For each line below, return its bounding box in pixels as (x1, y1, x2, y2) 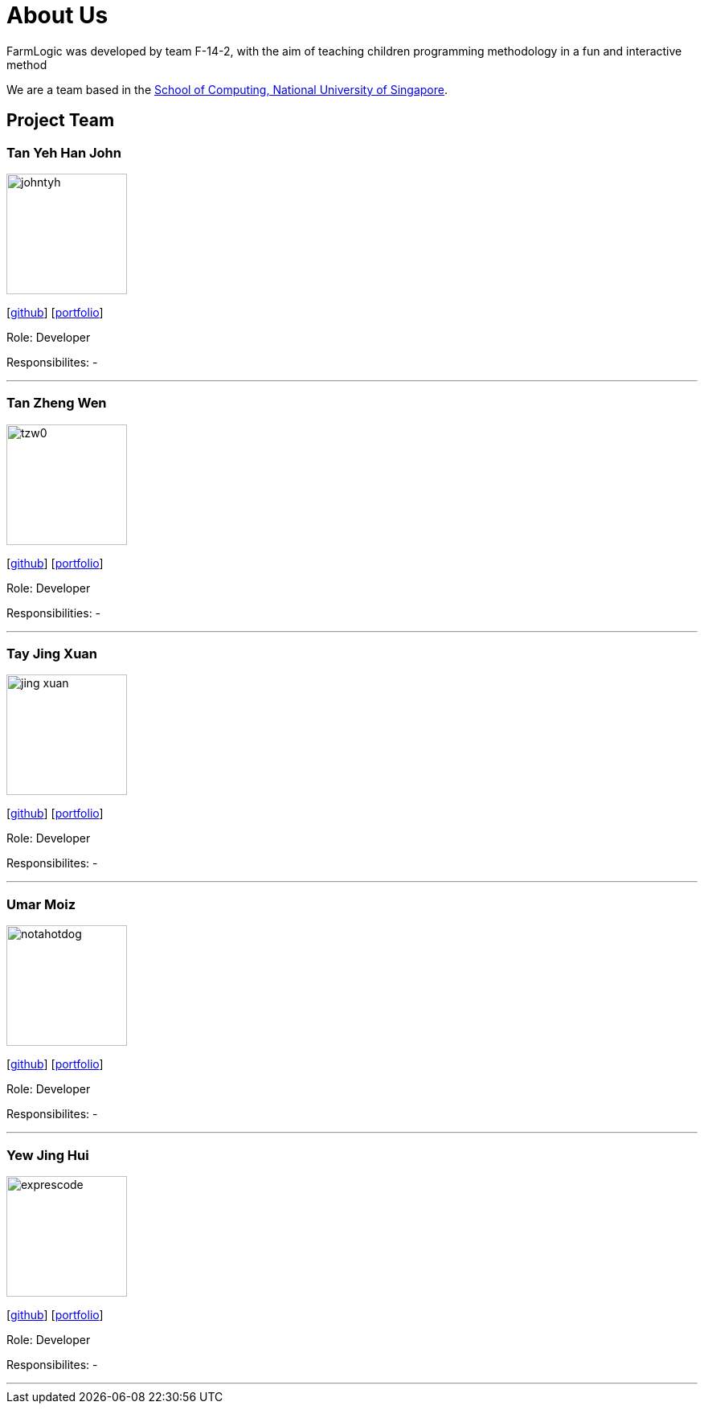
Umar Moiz (6, 896, 76, 912)
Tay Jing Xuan (6, 646, 97, 662)
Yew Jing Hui (6, 1146, 89, 1163)
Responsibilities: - (6, 605, 101, 620)
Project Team (6, 110, 115, 131)
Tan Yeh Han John (6, 144, 121, 161)
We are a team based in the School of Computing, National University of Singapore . (6, 82, 448, 96)
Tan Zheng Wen (6, 395, 107, 412)
